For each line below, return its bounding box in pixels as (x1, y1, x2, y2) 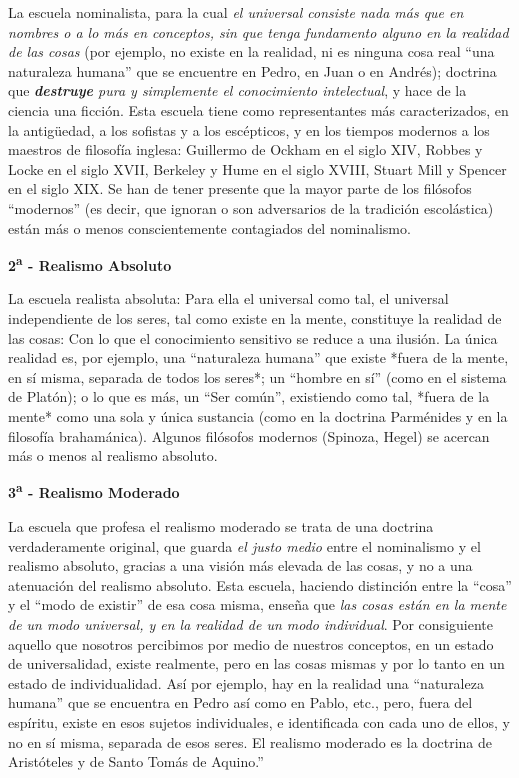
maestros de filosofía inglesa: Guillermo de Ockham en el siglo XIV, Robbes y (8, 139, 483, 160)
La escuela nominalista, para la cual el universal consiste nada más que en (8, 2, 464, 22)
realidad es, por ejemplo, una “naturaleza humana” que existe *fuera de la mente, (8, 347, 509, 368)
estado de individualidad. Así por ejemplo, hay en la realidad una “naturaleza (8, 672, 484, 693)
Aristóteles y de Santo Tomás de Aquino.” (8, 751, 264, 772)
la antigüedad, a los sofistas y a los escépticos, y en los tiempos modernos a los (8, 119, 490, 140)
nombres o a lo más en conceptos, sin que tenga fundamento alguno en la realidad (8, 21, 509, 42)
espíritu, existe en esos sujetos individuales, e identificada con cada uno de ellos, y (8, 711, 510, 732)
